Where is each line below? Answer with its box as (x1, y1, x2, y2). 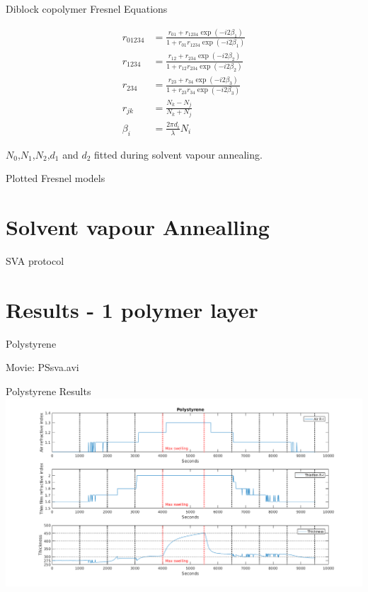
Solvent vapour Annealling (6, 212, 270, 241)
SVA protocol (6, 254, 64, 268)
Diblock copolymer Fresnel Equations (6, 1, 168, 16)
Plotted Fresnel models (6, 171, 105, 186)
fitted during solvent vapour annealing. (94, 147, 263, 161)
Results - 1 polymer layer (6, 295, 258, 324)
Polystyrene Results (6, 384, 91, 399)
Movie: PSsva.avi (6, 360, 79, 375)
